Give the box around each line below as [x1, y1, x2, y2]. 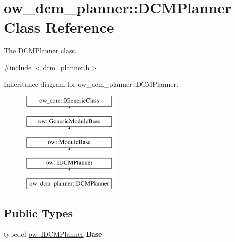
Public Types [4, 205, 73, 221]
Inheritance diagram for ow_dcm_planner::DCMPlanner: [4, 79, 178, 89]
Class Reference [4, 17, 114, 37]
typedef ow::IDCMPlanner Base [4, 228, 102, 239]
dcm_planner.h [43, 62, 90, 72]
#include [4, 62, 32, 72]
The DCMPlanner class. [4, 45, 77, 56]
